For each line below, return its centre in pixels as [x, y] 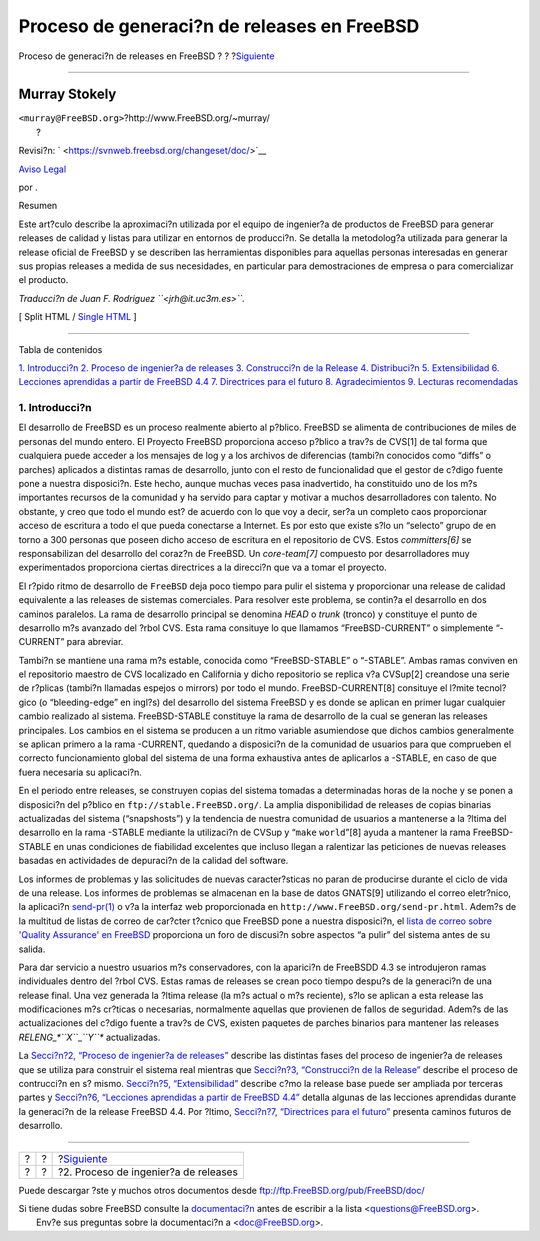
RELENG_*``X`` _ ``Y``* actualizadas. [89, 1037]
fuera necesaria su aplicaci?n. [80, 772]
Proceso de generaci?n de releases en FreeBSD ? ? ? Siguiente [146, 56]
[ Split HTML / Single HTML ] [77, 317]
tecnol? [491, 688]
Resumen [38, 206]
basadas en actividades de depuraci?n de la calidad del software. [153, 861]
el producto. [43, 280]
